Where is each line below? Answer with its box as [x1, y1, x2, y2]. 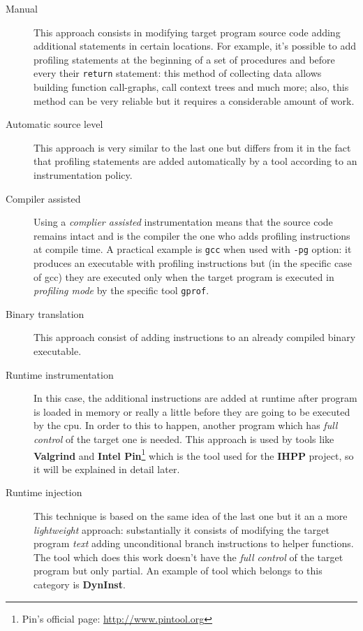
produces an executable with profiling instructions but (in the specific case [34, 256, 352, 270]
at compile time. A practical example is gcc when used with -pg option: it [34, 242, 352, 256]
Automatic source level [6, 117, 103, 131]
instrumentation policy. [34, 168, 133, 182]
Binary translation [6, 306, 84, 321]
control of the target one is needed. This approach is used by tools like [34, 432, 334, 447]
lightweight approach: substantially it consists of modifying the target [34, 522, 329, 537]
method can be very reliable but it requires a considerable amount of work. [34, 93, 355, 108]
